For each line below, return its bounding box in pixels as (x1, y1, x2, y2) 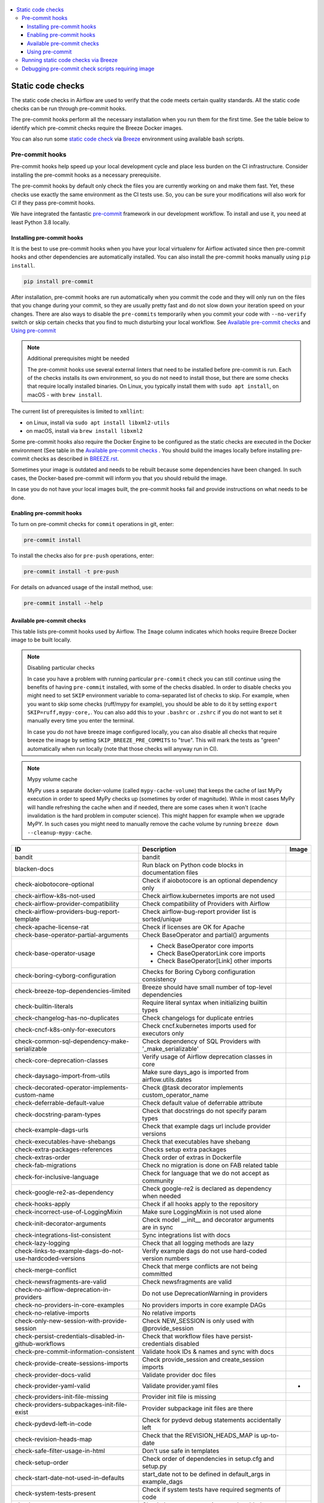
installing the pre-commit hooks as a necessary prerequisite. (11, 171, 161, 179)
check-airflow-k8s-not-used (14, 892, 95, 900)
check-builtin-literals (14, 1002, 73, 1011)
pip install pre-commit (23, 278, 94, 285)
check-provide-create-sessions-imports (14, 1359, 129, 1368)
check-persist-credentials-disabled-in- (14, 1332, 125, 1341)
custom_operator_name (142, 1091, 209, 1100)
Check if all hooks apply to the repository (142, 1200, 259, 1208)
